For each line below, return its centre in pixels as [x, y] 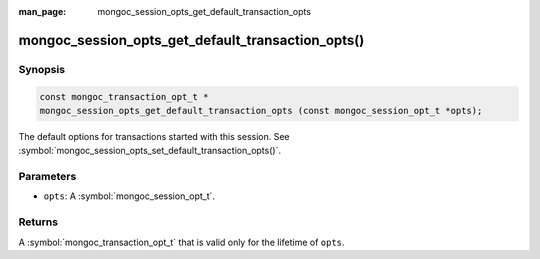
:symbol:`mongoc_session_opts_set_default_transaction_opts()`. [150, 151]
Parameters [47, 177]
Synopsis [41, 69]
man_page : [42, 11]
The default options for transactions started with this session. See [154, 136]
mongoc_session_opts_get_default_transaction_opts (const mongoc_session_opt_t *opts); [261, 110]
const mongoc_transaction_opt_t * [124, 96]
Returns [38, 222]
